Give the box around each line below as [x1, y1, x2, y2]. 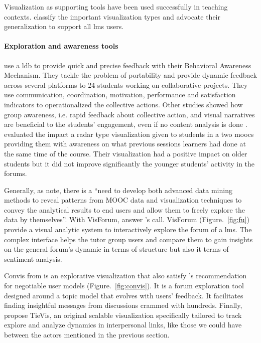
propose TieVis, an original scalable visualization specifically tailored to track [4, 309, 242, 320]
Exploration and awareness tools [4, 41, 118, 51]
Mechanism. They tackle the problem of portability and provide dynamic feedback [4, 70, 257, 80]
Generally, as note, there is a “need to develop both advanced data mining [4, 185, 232, 195]
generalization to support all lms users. [4, 21, 124, 32]
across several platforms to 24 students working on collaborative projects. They [4, 79, 248, 90]
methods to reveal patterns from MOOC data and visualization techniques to [4, 195, 242, 205]
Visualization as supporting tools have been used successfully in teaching [4, 2, 228, 12]
